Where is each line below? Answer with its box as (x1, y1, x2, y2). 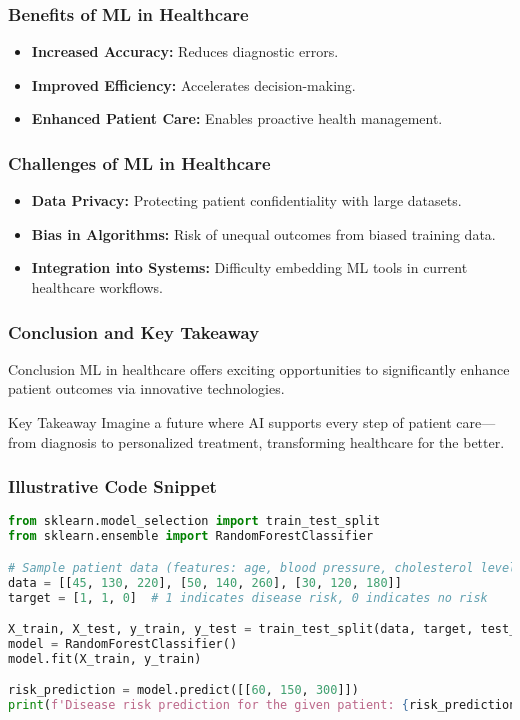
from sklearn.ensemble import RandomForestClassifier (8, 529, 374, 544)
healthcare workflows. (31, 277, 164, 297)
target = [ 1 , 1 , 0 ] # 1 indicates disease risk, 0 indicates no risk (8, 590, 488, 605)
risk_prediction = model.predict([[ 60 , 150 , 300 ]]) (8, 683, 359, 698)
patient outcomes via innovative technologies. (8, 378, 285, 399)
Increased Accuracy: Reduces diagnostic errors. (31, 41, 339, 62)
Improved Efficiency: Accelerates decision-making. (31, 74, 356, 95)
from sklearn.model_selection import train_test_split (8, 514, 381, 529)
